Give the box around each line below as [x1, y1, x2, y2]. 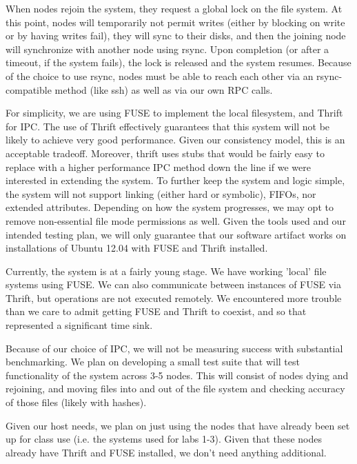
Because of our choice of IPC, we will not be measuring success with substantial [6, 341, 343, 355]
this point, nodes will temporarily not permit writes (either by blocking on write [6, 14, 345, 29]
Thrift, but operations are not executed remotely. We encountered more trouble [6, 290, 342, 305]
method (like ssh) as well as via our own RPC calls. [54, 82, 273, 97]
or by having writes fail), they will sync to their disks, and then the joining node [6, 28, 346, 43]
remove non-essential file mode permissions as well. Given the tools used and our [6, 213, 346, 228]
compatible [6, 82, 52, 97]
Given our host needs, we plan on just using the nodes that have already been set [6, 418, 350, 432]
